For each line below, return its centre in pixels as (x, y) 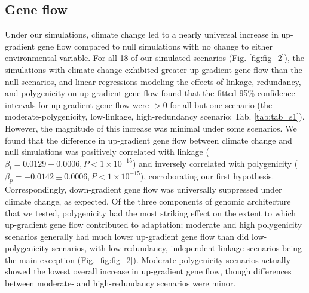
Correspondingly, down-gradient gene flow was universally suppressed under (143, 189)
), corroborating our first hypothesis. (207, 176)
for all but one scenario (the (221, 104)
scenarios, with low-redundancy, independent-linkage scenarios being (177, 248)
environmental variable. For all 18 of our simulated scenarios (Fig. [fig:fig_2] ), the (154, 58)
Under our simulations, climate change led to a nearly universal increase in (142, 34)
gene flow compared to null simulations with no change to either (155, 46)
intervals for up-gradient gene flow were (77, 104)
